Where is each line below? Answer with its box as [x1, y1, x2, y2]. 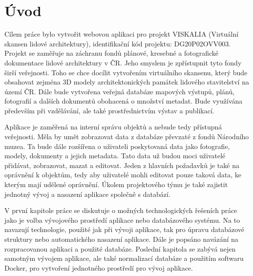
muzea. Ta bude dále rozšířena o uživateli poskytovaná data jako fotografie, [4, 141, 230, 151]
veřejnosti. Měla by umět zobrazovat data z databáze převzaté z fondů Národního [4, 131, 249, 142]
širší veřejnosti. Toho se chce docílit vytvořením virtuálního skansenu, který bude [4, 67, 248, 77]
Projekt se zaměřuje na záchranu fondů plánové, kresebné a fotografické [4, 48, 219, 58]
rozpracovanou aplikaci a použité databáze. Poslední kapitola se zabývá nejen [4, 243, 236, 254]
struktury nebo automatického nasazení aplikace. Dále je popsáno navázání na [4, 234, 238, 244]
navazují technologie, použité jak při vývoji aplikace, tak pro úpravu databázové [4, 224, 244, 234]
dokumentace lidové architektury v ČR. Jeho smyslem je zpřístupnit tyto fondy [4, 57, 242, 67]
